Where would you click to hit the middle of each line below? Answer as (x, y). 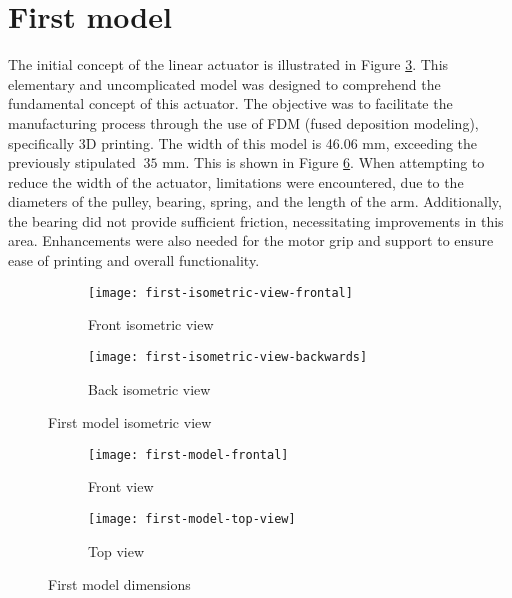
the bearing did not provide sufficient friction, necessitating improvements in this (256, 220)
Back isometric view (149, 388)
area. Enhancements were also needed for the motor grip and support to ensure (251, 240)
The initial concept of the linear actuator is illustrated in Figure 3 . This (228, 64)
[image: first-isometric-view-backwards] (228, 356)
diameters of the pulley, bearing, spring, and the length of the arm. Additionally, (255, 201)
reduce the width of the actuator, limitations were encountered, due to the (236, 181)
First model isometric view (130, 422)
